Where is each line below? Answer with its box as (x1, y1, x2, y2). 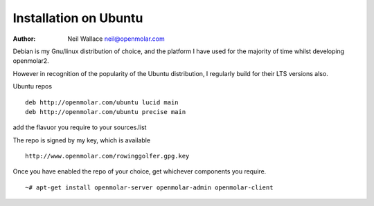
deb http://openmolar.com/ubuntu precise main (25, 108, 186, 115)
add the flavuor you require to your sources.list (12, 123, 147, 131)
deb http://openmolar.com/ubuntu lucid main (25, 98, 179, 106)
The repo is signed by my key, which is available (12, 135, 151, 144)
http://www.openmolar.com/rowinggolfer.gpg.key (25, 152, 190, 160)
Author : (12, 35, 36, 43)
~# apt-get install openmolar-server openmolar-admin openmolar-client (25, 183, 274, 191)
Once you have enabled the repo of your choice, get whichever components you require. (12, 167, 267, 176)
